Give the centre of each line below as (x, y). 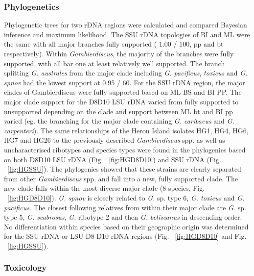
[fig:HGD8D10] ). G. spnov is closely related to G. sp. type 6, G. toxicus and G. (126, 197)
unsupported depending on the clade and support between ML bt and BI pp (118, 111)
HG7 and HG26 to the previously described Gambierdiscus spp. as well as (115, 140)
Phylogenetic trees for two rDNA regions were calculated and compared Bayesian (126, 25)
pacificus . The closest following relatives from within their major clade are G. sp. (125, 207)
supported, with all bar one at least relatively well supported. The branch (115, 63)
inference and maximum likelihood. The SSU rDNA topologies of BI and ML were (127, 34)
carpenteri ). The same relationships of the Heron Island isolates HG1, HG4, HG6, (126, 130)
